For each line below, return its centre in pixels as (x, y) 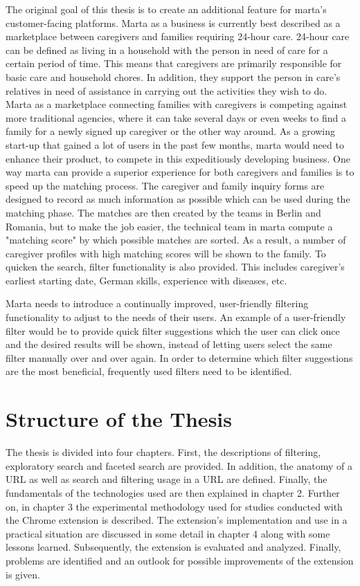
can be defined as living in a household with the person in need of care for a (167, 49)
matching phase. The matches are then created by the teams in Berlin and (163, 212)
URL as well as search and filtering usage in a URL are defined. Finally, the (166, 479)
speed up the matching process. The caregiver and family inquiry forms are (165, 185)
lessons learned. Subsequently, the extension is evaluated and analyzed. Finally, (173, 547)
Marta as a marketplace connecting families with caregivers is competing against (177, 104)
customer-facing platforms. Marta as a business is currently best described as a (173, 22)
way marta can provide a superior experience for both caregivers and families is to (180, 172)
